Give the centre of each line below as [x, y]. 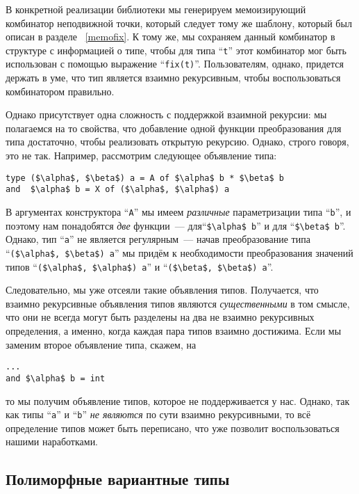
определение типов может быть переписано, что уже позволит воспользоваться [173, 428]
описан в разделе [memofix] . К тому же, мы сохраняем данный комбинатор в [170, 37]
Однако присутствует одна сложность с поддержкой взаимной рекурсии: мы [166, 114]
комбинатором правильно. [60, 91]
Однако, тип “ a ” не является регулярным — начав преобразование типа [158, 239]
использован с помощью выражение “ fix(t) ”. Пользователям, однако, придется [175, 64]
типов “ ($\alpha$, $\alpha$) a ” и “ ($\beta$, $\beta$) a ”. [140, 266]
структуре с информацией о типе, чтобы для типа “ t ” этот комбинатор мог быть [176, 50]
